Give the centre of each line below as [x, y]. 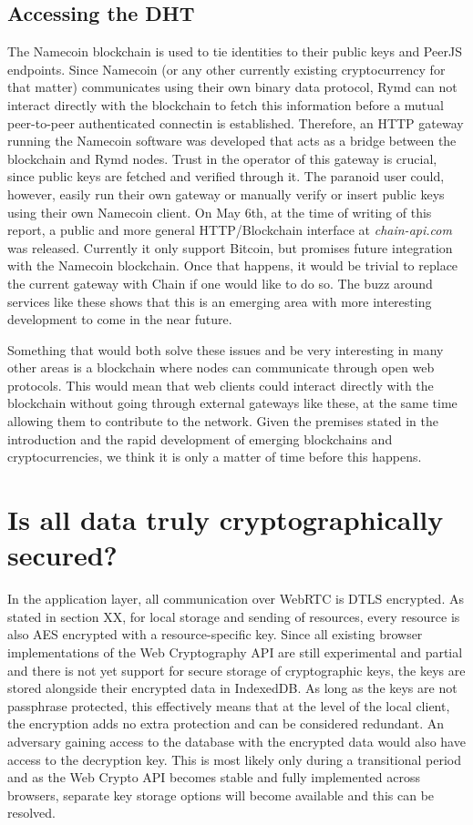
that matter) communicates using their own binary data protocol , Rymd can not [232, 87]
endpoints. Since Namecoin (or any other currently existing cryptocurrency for [226, 69]
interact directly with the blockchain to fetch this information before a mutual [226, 104]
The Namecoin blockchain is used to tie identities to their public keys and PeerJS [235, 51]
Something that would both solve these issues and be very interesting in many [226, 349]
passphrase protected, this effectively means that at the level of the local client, [229, 705]
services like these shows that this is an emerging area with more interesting [220, 301]
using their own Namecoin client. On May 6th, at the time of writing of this [220, 212]
